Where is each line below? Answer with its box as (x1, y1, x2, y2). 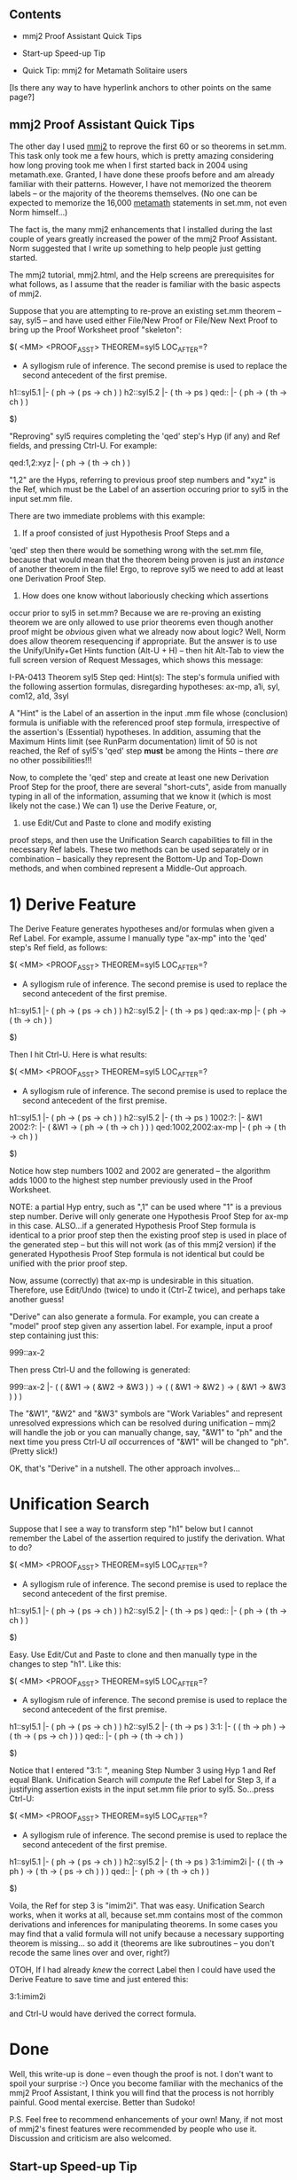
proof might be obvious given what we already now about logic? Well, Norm (9, 627, 286, 637)
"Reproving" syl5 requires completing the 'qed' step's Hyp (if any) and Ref (9, 431, 281, 441)
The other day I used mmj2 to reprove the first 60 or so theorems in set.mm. (9, 141, 286, 152)
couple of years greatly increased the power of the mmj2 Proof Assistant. (9, 233, 277, 244)
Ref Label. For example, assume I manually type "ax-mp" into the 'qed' (9, 933, 268, 943)
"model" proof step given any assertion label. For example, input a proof (9, 1320, 273, 1331)
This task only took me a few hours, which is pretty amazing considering (9, 150, 274, 160)
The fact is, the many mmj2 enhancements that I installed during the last (9, 223, 273, 234)
